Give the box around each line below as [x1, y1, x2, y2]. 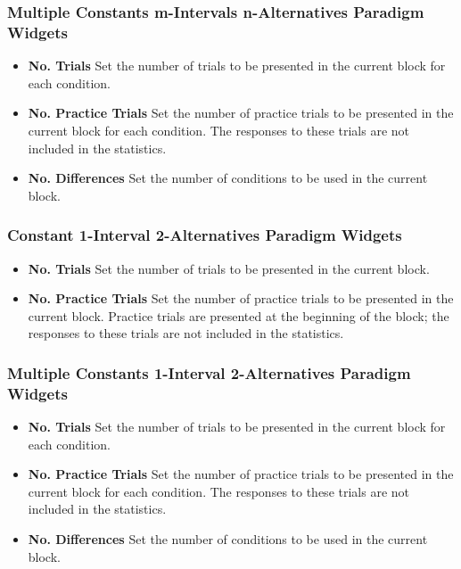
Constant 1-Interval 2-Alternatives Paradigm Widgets [7, 224, 402, 246]
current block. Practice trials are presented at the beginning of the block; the [28, 306, 449, 325]
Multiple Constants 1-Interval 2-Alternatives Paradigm [7, 361, 411, 383]
